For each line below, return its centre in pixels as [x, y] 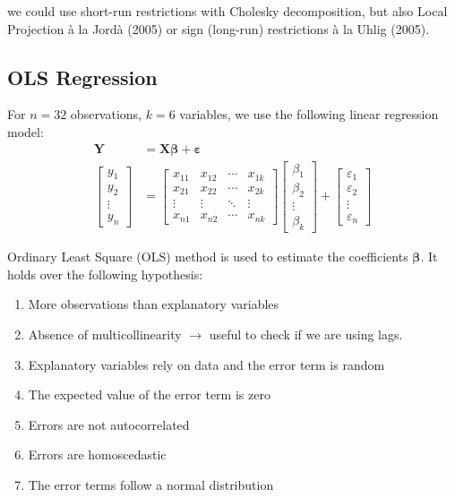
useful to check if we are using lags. [306, 334]
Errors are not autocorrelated [109, 424]
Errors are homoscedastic [97, 454]
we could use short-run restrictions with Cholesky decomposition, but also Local [227, 11]
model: [26, 131]
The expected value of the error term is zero [149, 394]
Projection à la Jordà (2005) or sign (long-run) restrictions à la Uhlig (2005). [219, 28]
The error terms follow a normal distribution [151, 484]
